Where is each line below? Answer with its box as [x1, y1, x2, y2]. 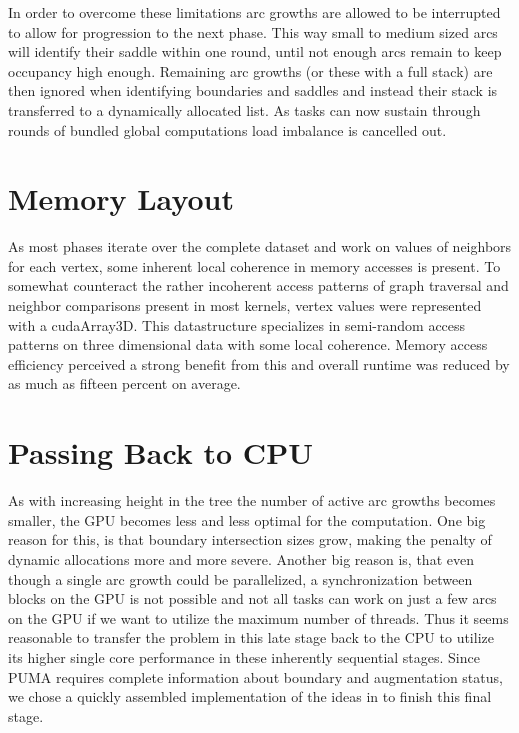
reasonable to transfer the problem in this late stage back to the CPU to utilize [8, 627, 494, 648]
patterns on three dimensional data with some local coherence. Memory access [8, 334, 488, 355]
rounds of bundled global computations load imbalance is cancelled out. [8, 119, 447, 140]
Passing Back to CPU [8, 432, 313, 473]
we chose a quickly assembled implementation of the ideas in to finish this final [8, 686, 492, 707]
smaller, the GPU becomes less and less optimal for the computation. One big [8, 509, 486, 530]
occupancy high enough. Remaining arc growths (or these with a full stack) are [8, 60, 493, 81]
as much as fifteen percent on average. [8, 373, 241, 394]
